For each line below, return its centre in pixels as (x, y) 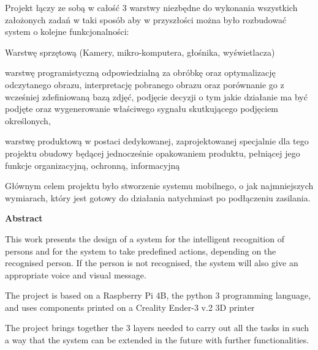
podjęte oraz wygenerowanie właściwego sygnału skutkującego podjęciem (142, 109)
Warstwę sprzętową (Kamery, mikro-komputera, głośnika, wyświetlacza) (140, 52)
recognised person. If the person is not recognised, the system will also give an (152, 263)
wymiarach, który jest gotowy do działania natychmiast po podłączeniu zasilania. (158, 197)
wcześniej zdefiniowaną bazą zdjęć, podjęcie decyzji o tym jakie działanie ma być (156, 96)
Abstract (24, 218)
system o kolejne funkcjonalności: (67, 32)
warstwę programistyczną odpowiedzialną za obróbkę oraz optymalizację (140, 73)
